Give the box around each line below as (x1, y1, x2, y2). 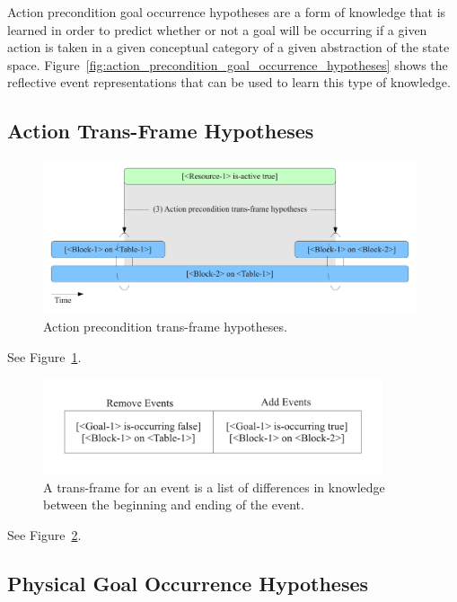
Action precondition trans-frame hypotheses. (43, 317, 287, 336)
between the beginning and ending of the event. (43, 495, 304, 514)
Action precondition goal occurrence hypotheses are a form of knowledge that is (7, 3, 446, 21)
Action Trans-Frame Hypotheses (7, 117, 314, 145)
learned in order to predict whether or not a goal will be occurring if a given (7, 20, 427, 39)
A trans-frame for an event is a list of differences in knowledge (43, 477, 385, 496)
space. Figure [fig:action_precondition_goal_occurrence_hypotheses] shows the (7, 55, 448, 74)
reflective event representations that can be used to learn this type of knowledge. (7, 73, 451, 92)
